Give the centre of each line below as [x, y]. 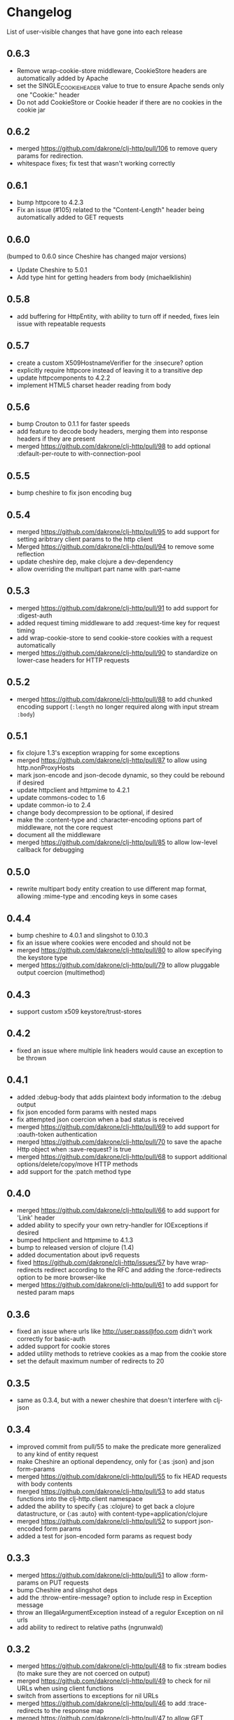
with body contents [44, 1484]
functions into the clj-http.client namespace [80, 1498]
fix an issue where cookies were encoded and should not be [104, 943]
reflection [30, 554]
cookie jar [31, 109]
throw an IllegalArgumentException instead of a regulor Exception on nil [120, 1612]
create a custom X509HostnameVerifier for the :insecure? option [110, 363]
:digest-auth [34, 615]
